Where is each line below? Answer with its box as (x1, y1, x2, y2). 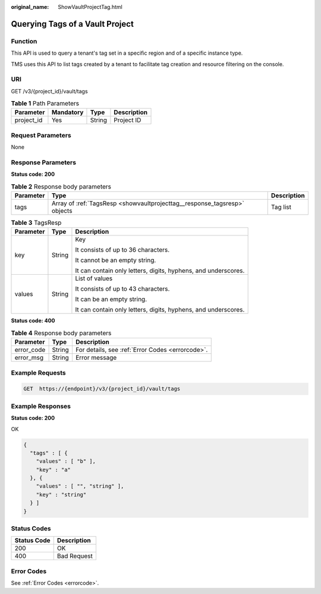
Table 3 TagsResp (11, 219, 62, 227)
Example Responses (11, 402, 71, 410)
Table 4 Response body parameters (11, 329, 112, 337)
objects (51, 207, 73, 215)
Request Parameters (11, 131, 71, 139)
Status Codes (11, 524, 51, 532)
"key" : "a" (36, 466, 71, 473)
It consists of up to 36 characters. (75, 246, 170, 254)
